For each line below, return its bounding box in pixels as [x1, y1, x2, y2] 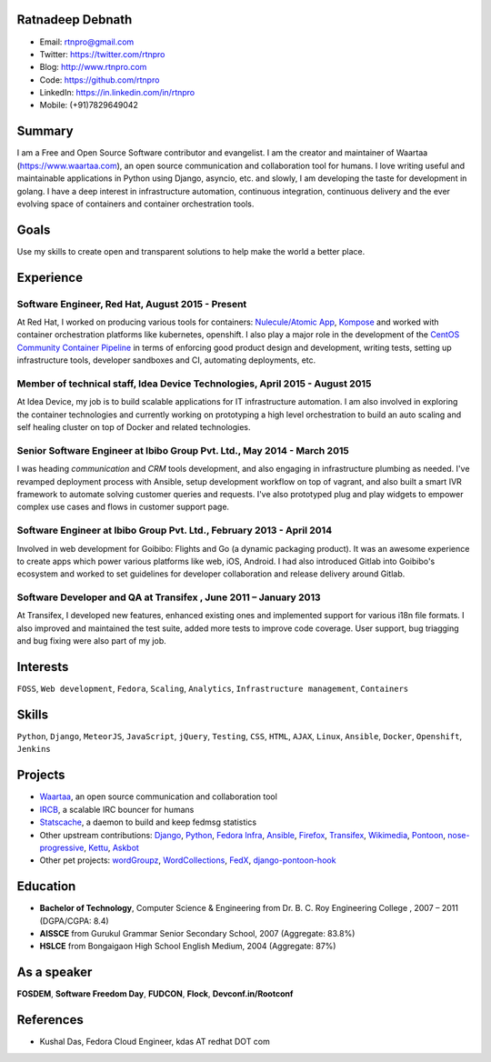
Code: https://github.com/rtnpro [39, 74, 160, 85]
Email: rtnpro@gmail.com [39, 36, 135, 47]
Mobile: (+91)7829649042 [39, 100, 138, 111]
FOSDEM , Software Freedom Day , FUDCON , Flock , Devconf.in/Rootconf [16, 988, 294, 999]
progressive [39, 842, 85, 853]
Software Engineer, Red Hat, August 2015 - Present [16, 297, 247, 310]
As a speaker [16, 965, 93, 980]
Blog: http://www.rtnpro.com [39, 62, 147, 73]
